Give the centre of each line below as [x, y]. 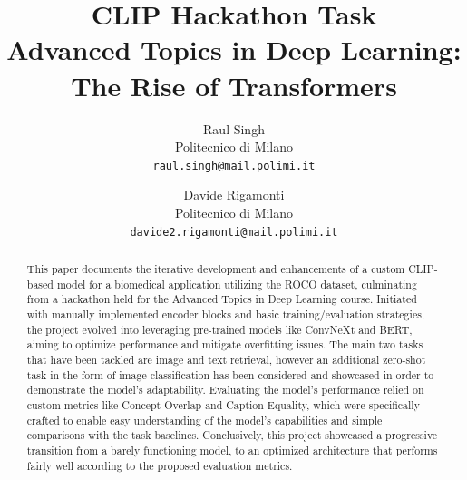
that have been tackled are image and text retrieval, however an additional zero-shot [226, 359]
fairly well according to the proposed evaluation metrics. [160, 465]
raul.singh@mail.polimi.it [234, 166]
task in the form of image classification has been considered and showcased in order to [230, 374]
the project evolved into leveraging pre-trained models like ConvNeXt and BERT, [219, 329]
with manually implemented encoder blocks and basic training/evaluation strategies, [226, 313]
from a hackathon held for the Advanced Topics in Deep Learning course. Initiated [222, 299]
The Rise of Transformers [234, 85]
